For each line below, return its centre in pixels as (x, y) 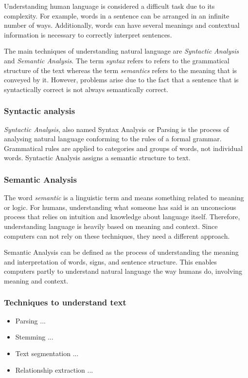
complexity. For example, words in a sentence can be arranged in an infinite (117, 15)
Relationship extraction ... (54, 369)
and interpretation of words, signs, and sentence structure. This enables (110, 261)
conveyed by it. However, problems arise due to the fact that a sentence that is (121, 80)
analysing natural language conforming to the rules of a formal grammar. (113, 139)
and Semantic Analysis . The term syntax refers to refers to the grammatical (117, 60)
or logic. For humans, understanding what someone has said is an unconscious (120, 207)
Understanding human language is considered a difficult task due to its (109, 6)
